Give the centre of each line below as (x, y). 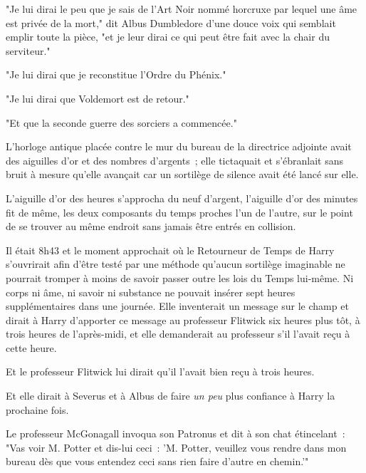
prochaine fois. (37, 409)
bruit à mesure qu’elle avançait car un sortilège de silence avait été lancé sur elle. (182, 174)
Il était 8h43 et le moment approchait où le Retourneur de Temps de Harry (170, 250)
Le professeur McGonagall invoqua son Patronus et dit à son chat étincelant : (176, 433)
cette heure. (31, 347)
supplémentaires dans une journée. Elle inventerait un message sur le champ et (177, 306)
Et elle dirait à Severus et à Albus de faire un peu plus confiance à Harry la (171, 396)
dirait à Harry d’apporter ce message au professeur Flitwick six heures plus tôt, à (183, 319)
